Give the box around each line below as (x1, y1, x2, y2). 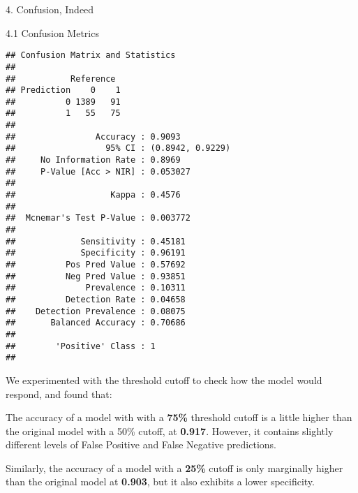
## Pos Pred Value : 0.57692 (6, 260, 186, 270)
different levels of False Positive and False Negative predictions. (6, 437, 276, 452)
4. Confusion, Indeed (6, 2, 94, 16)
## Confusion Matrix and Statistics (6, 50, 176, 61)
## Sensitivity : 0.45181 (6, 236, 186, 246)
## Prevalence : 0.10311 (6, 283, 186, 293)
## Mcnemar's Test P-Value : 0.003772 (6, 213, 191, 223)
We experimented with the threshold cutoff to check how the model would (6, 372, 322, 387)
